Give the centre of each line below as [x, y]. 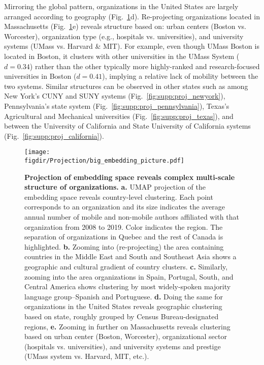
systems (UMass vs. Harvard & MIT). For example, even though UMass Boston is [132, 46]
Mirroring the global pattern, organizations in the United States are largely [121, 6]
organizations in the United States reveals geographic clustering [123, 306]
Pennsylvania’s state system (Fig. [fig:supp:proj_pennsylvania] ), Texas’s [117, 105]
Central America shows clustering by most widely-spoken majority [128, 286]
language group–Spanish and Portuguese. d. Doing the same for [124, 296]
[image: [37, 152]
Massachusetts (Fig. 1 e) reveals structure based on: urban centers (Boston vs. [125, 26]
